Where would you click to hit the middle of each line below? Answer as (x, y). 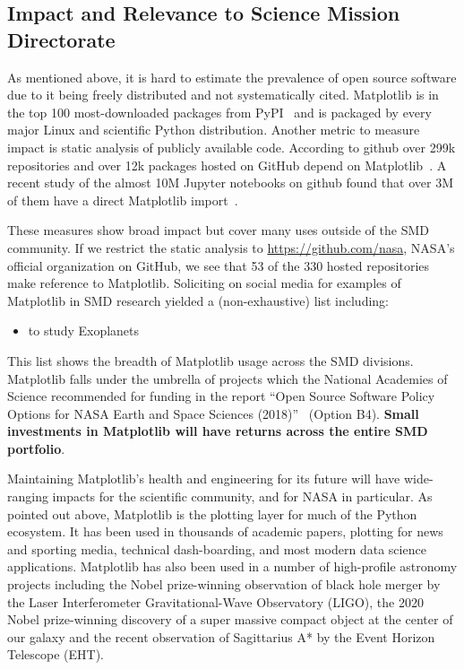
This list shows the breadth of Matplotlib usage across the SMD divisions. (211, 360)
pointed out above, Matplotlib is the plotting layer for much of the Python (212, 513)
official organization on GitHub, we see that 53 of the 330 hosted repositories (219, 265)
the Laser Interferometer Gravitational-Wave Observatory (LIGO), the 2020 (215, 601)
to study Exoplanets (84, 331)
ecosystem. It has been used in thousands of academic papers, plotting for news (225, 531)
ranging (28, 496)
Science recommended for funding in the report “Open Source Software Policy (221, 396)
